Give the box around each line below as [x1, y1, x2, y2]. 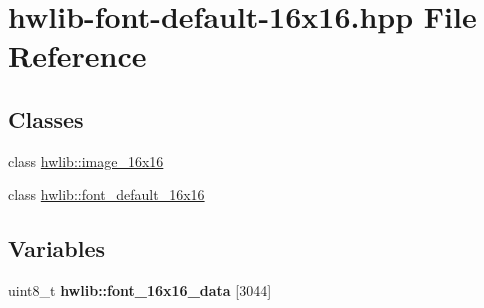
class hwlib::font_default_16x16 [8, 184, 205, 205]
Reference [8, 35, 147, 76]
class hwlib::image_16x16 [8, 150, 164, 171]
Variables [8, 233, 106, 264]
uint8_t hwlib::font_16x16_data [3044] [8, 280, 272, 301]
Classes [8, 103, 84, 134]
